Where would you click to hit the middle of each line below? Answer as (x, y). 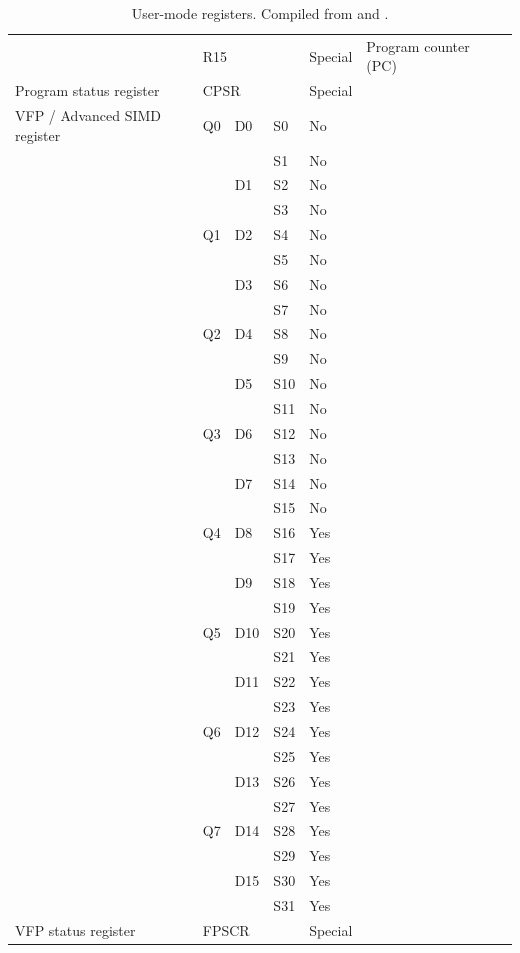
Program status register (87, 90)
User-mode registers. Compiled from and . (260, 13)
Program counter (418, 45)
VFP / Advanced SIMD (88, 115)
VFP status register (75, 929)
